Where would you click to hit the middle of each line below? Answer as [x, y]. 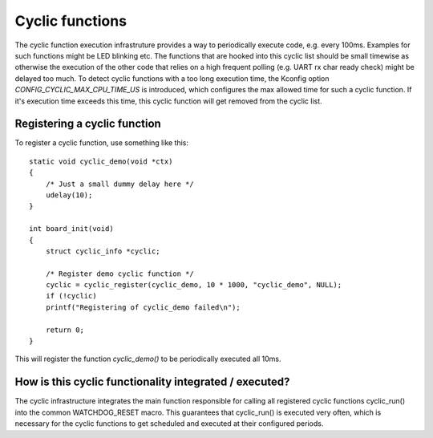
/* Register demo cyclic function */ [119, 274]
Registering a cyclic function [88, 124]
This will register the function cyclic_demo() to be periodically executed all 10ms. [148, 359]
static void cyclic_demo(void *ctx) [101, 161]
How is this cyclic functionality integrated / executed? [152, 382]
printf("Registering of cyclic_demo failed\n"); [143, 307]
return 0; [65, 330]
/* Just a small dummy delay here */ [119, 184]
